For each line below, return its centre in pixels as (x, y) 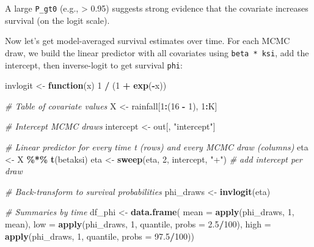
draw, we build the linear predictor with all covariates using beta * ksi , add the (157, 52)
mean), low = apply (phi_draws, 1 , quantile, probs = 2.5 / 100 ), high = (138, 223)
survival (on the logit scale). (57, 20)
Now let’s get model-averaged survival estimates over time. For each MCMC (148, 41)
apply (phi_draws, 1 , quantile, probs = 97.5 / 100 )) (100, 236)
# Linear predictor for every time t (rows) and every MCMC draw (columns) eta (157, 146)
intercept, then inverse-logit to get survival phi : (94, 65)
